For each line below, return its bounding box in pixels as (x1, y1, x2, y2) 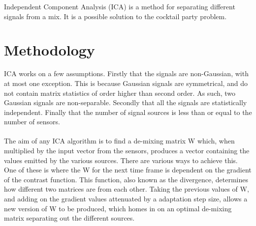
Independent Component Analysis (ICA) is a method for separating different (4, 1, 235, 11)
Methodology (4, 40, 95, 60)
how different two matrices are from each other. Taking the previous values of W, (4, 184, 249, 194)
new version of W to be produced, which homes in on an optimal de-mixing (4, 203, 232, 213)
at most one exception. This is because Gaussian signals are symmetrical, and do (4, 78, 248, 88)
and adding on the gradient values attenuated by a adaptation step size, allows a (4, 194, 248, 204)
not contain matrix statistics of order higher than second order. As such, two (4, 87, 236, 98)
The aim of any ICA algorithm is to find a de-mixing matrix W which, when (4, 136, 235, 146)
